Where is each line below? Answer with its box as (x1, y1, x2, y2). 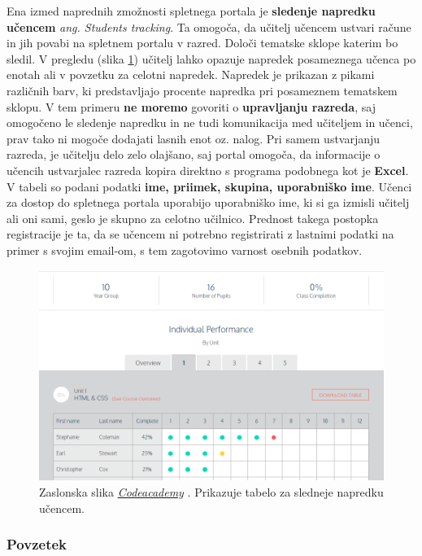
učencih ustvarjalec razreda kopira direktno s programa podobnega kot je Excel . (7, 161, 409, 178)
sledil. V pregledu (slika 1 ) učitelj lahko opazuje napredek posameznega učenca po (7, 50, 416, 67)
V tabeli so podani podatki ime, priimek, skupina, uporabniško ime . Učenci (7, 177, 412, 195)
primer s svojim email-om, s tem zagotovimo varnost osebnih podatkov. (7, 241, 363, 258)
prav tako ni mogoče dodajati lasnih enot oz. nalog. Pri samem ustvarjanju (7, 129, 381, 147)
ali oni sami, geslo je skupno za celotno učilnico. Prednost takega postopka (7, 209, 379, 226)
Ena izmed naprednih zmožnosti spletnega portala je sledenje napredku (7, 2, 376, 19)
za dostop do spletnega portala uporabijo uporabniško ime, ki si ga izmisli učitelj (7, 194, 410, 211)
